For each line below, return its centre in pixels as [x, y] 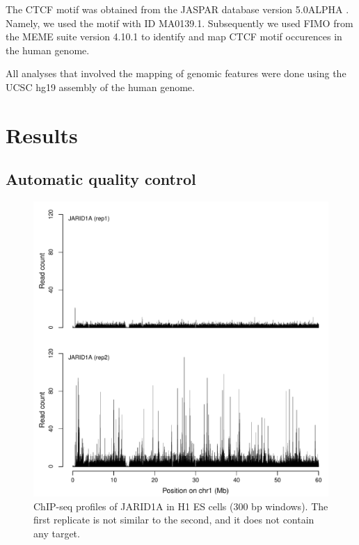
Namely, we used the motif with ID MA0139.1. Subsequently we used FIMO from [179, 23]
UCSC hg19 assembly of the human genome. [100, 87]
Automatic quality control [101, 179]
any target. [57, 533]
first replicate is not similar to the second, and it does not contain [174, 520]
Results [42, 135]
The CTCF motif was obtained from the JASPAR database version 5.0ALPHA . [177, 9]
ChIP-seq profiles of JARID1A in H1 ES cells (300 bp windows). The [181, 506]
